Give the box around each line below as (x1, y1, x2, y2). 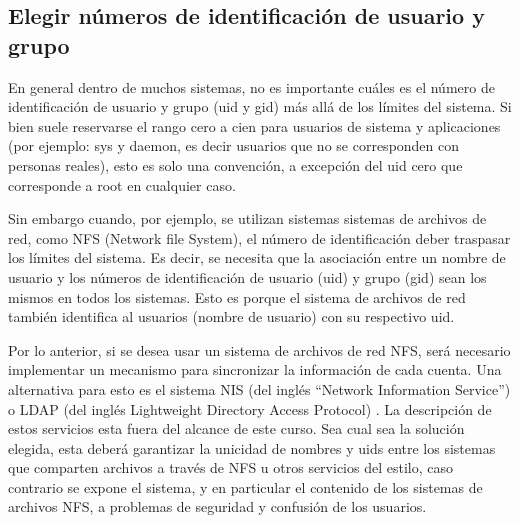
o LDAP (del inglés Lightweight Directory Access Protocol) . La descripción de (8, 398, 492, 419)
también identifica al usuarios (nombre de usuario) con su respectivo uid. (8, 306, 455, 327)
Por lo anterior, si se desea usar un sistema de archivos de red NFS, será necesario (8, 339, 511, 360)
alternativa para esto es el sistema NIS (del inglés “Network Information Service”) (8, 378, 511, 399)
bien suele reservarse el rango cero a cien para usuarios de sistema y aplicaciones (8, 115, 501, 136)
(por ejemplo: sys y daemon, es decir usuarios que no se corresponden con (8, 135, 460, 156)
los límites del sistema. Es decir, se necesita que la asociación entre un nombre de (8, 247, 506, 268)
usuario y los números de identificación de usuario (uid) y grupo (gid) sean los (8, 266, 487, 287)
